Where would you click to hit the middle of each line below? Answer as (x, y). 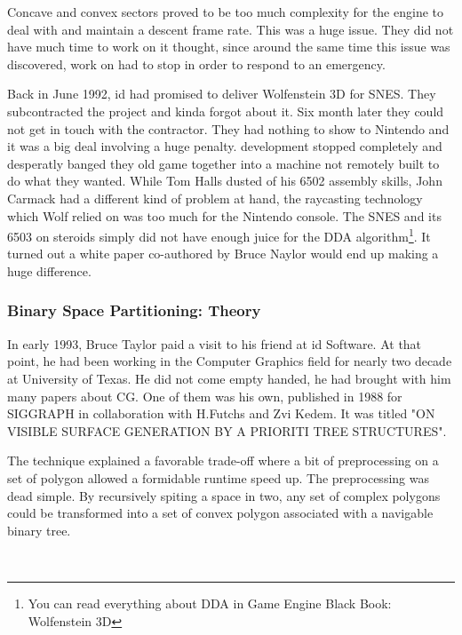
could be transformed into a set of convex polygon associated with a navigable (220, 513)
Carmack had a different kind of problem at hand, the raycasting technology (215, 198)
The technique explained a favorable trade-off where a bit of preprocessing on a (223, 460)
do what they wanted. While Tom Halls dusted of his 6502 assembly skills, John (225, 181)
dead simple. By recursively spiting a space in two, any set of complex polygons (224, 495)
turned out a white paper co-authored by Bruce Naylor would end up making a (223, 254)
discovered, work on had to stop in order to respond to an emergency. (196, 63)
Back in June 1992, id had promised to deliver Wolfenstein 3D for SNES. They (222, 94)
